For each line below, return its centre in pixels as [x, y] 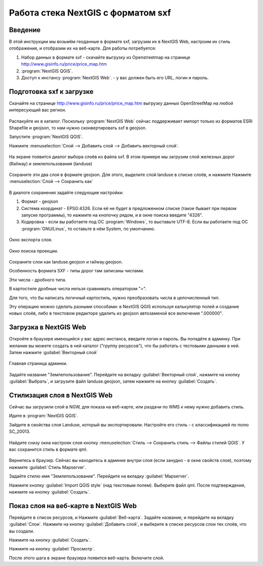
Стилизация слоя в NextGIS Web [61, 395]
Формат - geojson [40, 201]
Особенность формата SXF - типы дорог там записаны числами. [76, 271]
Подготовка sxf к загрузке [51, 92]
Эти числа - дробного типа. [38, 280]
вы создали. [22, 531]
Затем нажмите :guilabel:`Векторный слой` [53, 352]
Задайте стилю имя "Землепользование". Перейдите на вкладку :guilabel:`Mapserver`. [99, 476]
